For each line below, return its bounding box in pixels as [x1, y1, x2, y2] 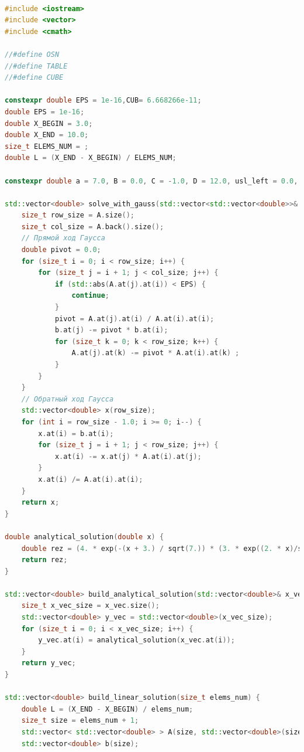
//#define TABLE [5, 62, 68, 70]
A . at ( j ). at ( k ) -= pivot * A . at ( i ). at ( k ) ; [71, 349, 240, 358]
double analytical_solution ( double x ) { [5, 532, 164, 541]
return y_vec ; [21, 659, 76, 668]
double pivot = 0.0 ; [21, 246, 101, 254]
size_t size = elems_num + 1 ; [21, 716, 139, 725]
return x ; [21, 498, 60, 507]
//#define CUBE [5, 73, 64, 82]
